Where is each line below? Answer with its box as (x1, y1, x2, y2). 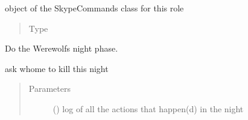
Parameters (28, 82, 71, 95)
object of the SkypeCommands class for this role (5, 2, 184, 14)
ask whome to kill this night (5, 62, 109, 74)
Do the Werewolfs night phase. (5, 42, 118, 55)
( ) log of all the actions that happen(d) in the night (52, 102, 244, 115)
